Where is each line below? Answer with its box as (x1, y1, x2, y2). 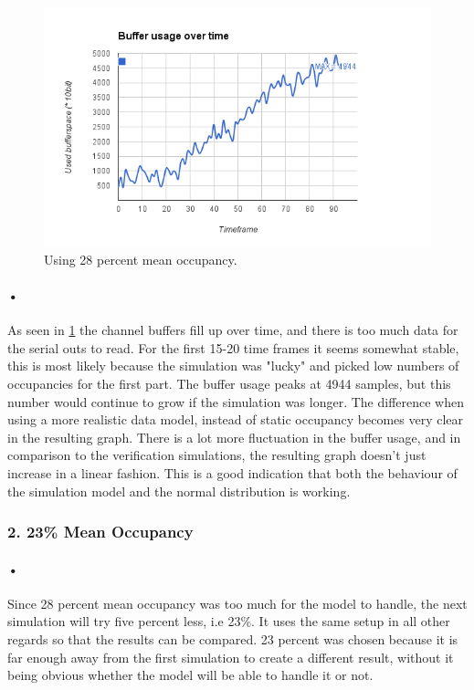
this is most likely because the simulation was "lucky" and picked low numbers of (7, 356, 459, 375)
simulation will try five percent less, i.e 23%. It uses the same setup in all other (7, 612, 450, 631)
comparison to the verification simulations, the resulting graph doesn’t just (7, 445, 427, 465)
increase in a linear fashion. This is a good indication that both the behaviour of (7, 463, 458, 482)
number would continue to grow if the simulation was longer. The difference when (7, 392, 465, 411)
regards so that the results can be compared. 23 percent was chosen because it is (7, 629, 458, 648)
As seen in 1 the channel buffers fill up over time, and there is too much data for (7, 320, 458, 340)
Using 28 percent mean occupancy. (44, 249, 237, 268)
